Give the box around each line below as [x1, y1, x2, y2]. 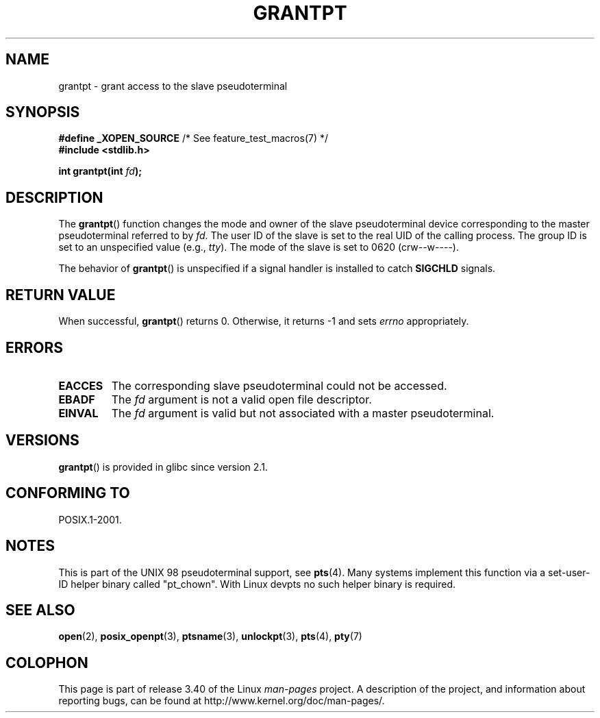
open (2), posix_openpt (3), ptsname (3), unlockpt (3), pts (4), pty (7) [58, 630, 362, 643]
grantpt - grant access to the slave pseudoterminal [58, 79, 288, 92]
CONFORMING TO [5, 484, 130, 502]
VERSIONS [5, 432, 79, 449]
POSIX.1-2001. [58, 513, 122, 525]
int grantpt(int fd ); [58, 165, 142, 177]
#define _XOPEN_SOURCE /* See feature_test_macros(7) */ [58, 132, 329, 145]
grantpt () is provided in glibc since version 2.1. [58, 460, 268, 473]
